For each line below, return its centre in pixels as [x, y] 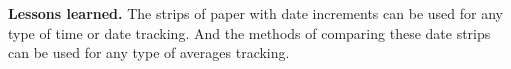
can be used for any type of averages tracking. [149, 52]
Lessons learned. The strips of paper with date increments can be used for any [255, 13]
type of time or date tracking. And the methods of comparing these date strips [249, 32]
